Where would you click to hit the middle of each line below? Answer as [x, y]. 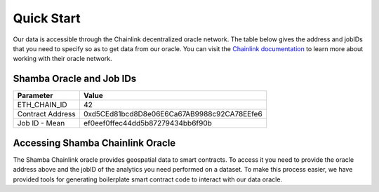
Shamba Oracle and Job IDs [75, 79]
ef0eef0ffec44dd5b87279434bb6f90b [147, 123]
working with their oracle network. [62, 59]
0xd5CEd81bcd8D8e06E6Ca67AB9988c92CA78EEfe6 [173, 114]
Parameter [35, 96]
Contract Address [47, 114]
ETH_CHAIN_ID [42, 105]
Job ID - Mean [41, 123]
